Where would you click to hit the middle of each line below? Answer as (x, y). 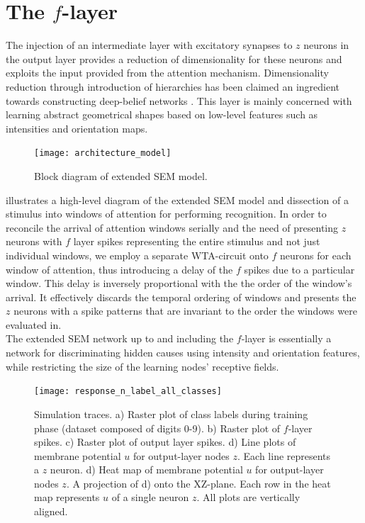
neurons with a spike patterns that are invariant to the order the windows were (185, 311)
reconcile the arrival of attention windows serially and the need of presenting (172, 227)
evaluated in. (34, 324)
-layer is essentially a (286, 338)
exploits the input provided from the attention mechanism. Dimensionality (167, 73)
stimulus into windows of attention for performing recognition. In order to (166, 214)
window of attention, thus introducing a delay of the (119, 269)
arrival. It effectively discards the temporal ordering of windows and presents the (181, 297)
